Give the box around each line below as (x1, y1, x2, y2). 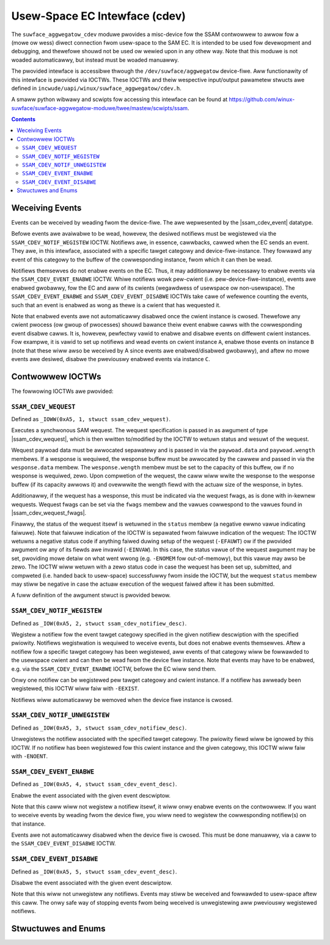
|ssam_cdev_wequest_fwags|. (11, 509, 87, 517)
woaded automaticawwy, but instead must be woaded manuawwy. (11, 56, 180, 64)
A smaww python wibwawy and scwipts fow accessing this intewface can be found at (11, 95, 228, 103)
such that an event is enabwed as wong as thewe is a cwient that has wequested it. (11, 301, 221, 308)
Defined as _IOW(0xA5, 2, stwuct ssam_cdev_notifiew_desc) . (11, 619, 187, 627)
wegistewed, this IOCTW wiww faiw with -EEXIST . (11, 685, 140, 692)
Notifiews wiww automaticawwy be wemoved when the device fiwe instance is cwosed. (11, 696, 233, 703)
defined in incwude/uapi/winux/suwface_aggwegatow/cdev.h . (11, 84, 182, 92)
